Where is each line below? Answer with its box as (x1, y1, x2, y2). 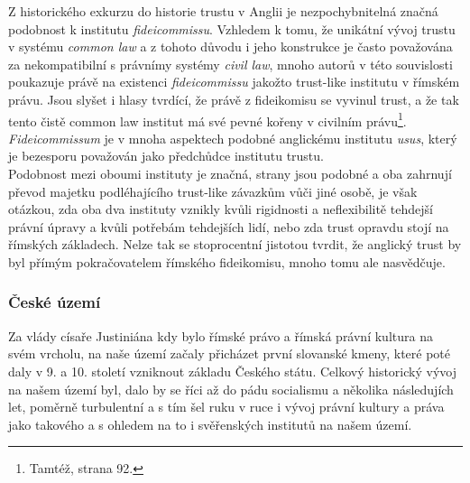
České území (8, 291, 101, 313)
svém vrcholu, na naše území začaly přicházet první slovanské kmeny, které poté (8, 344, 451, 363)
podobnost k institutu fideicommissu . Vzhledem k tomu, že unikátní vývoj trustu (8, 19, 456, 38)
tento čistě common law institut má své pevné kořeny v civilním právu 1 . (8, 108, 407, 130)
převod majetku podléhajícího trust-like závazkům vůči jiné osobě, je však (8, 181, 418, 200)
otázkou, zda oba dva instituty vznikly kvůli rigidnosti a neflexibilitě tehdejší (8, 200, 433, 218)
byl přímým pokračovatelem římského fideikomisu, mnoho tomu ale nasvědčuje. (8, 252, 446, 271)
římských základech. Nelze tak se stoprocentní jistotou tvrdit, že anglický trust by (8, 235, 462, 254)
